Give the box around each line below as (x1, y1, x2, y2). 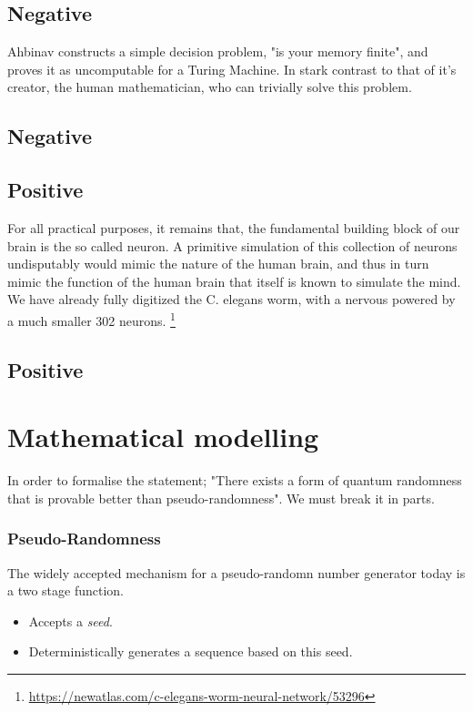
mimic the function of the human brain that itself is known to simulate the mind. (7, 271, 461, 290)
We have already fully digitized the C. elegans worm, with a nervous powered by (7, 290, 456, 309)
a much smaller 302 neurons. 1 (7, 308, 176, 330)
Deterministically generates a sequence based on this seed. (28, 642, 353, 661)
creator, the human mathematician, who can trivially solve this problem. (7, 77, 412, 97)
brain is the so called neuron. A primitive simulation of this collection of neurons (7, 236, 458, 255)
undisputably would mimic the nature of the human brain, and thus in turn (7, 254, 429, 273)
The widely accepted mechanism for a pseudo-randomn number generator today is (7, 563, 466, 582)
